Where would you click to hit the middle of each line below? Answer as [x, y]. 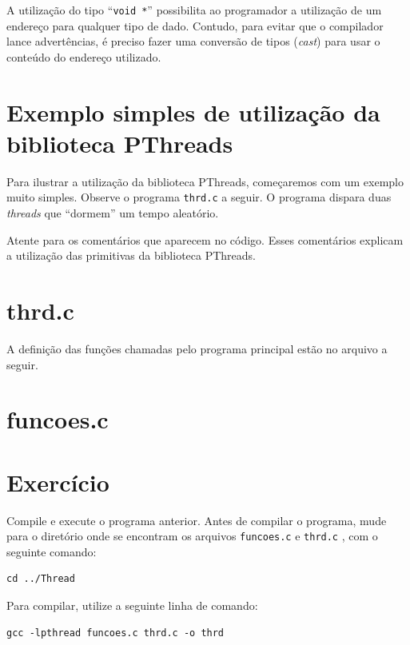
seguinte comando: [52, 551]
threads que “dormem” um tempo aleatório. [113, 213]
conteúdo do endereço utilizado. [84, 56]
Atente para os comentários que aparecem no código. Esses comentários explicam [205, 239]
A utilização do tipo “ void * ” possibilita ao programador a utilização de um [194, 10]
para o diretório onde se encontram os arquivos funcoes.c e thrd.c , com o [192, 536]
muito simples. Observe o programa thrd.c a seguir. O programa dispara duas [199, 197]
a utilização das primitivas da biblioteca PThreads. [131, 255]
